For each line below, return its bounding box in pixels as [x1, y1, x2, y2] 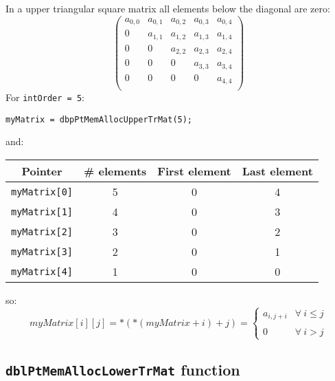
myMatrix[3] [11, 246, 73, 257]
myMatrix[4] [11, 265, 73, 277]
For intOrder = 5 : [5, 90, 84, 105]
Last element [242, 163, 313, 179]
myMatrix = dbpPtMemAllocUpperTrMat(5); [5, 114, 193, 124]
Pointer [21, 163, 62, 179]
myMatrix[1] [11, 206, 73, 217]
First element [157, 163, 231, 179]
